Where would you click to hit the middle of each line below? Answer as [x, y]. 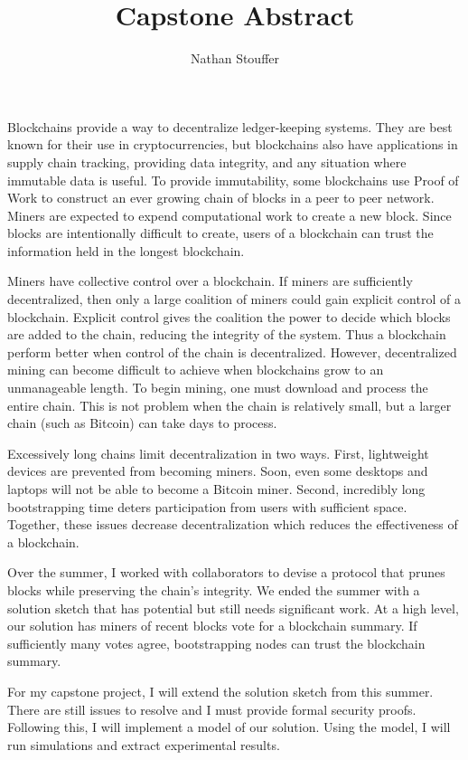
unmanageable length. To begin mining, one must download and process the [218, 388]
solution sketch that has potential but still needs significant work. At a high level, [233, 608]
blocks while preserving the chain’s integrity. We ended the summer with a [214, 589]
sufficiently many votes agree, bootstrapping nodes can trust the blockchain [216, 643]
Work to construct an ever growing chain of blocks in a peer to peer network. [221, 198]
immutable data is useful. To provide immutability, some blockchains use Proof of [233, 180]
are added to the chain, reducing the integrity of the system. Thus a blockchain [227, 334]
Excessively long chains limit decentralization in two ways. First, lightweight [218, 453]
